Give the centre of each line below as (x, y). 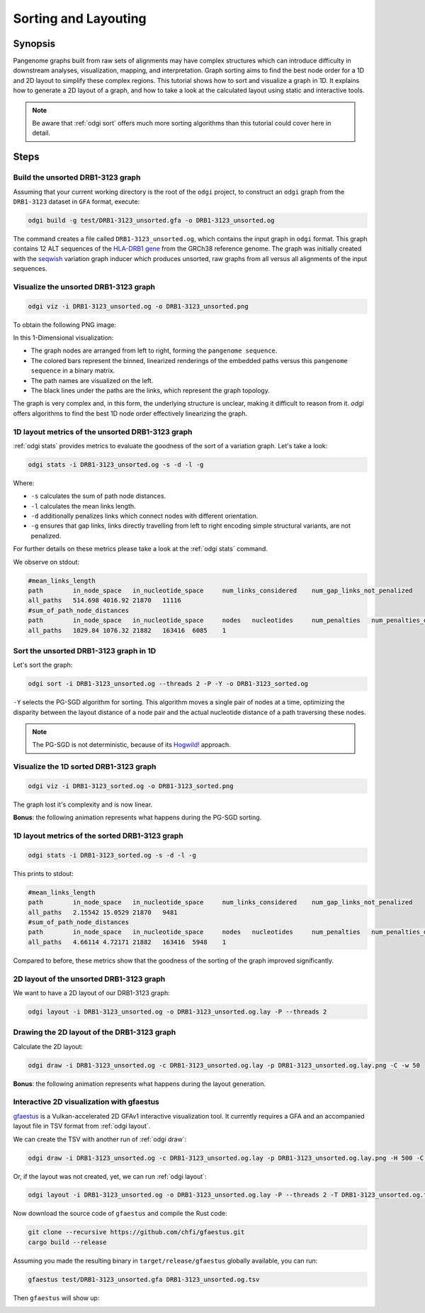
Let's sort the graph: (43, 665)
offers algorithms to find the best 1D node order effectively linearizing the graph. (130, 413)
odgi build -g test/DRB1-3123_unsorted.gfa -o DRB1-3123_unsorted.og (151, 220)
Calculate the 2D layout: (48, 1046)
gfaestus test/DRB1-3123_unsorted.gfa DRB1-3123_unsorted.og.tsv (144, 1279)
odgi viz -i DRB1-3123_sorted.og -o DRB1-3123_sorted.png (131, 786)
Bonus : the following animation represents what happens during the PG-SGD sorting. (137, 818)
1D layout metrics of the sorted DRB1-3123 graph (98, 836)
